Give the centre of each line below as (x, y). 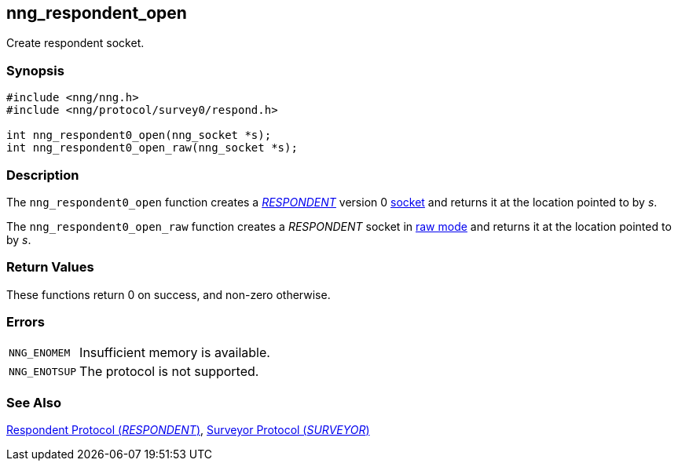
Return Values (50, 267)
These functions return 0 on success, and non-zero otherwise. (169, 294)
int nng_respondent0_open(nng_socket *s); (139, 135)
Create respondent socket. (75, 43)
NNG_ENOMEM (40, 352)
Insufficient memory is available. (175, 353)
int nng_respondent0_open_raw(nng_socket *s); (152, 148)
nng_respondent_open (97, 13)
